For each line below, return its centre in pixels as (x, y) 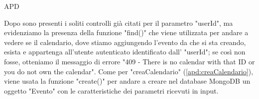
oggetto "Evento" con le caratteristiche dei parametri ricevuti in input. (111, 90)
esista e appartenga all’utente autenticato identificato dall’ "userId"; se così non (125, 52)
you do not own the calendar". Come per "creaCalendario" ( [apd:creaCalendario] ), (129, 71)
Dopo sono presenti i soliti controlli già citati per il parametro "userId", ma (119, 23)
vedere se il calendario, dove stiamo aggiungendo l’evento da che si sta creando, (125, 42)
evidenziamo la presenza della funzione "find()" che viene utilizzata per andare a (126, 32)
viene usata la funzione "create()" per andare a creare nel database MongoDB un (127, 81)
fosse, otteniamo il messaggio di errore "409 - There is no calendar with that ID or (129, 61)
